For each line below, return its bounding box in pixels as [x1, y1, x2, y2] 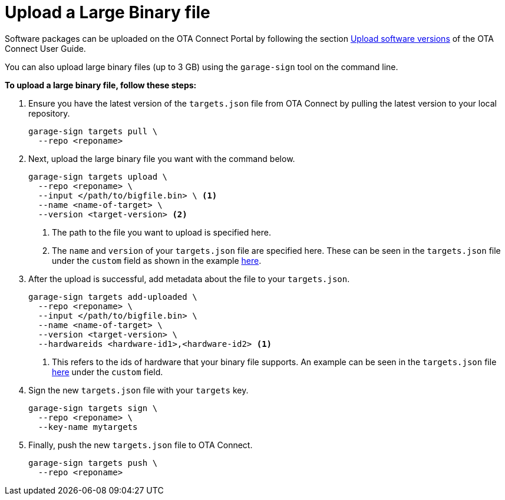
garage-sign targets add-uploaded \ [28, 292, 197, 302]
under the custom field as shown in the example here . [52, 255, 262, 266]
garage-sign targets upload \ [28, 171, 168, 181]
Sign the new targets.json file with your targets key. [28, 385, 249, 395]
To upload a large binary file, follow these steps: [5, 80, 197, 90]
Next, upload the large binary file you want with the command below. [28, 153, 295, 164]
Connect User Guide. [5, 43, 86, 54]
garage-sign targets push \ [28, 458, 158, 468]
